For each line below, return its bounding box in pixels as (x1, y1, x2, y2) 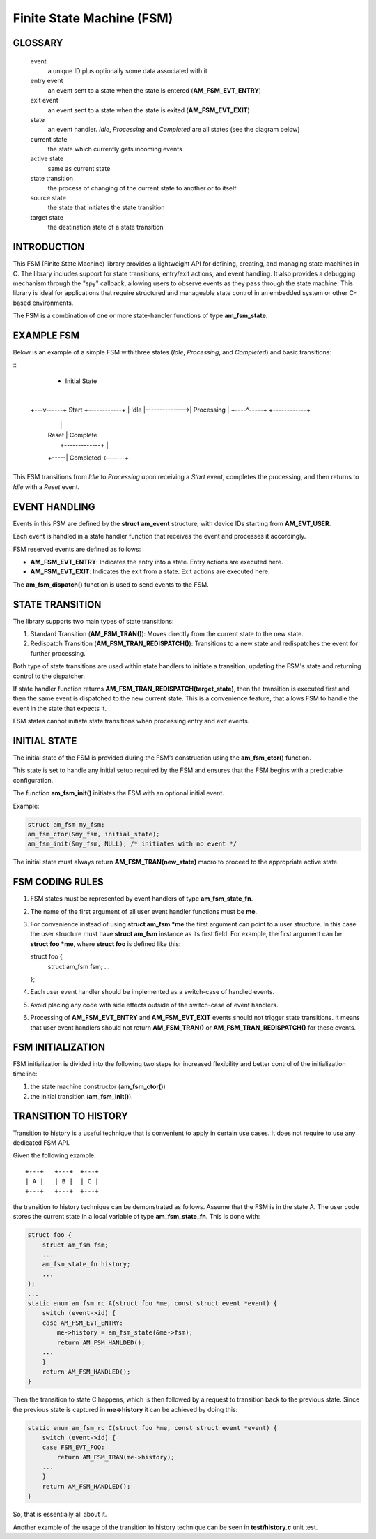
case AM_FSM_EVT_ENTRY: (42, 1319, 123, 1327)
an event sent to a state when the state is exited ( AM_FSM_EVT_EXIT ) (47, 105, 250, 114)
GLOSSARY (13, 37, 63, 49)
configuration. (13, 776, 54, 784)
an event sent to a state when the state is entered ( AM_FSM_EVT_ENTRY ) (47, 86, 261, 94)
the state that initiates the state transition (47, 203, 165, 212)
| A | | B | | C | (25, 1178, 99, 1185)
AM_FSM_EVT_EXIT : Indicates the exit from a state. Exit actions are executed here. (30, 567, 270, 576)
